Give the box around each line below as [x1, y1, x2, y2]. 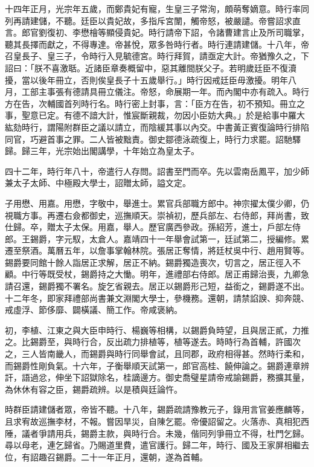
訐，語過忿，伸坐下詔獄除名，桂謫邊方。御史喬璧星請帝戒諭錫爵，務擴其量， [5, 371, 309, 384]
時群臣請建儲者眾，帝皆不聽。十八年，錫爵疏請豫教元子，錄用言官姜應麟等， [5, 403, 309, 416]
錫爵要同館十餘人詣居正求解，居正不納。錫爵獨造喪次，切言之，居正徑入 [5, 256, 292, 268]
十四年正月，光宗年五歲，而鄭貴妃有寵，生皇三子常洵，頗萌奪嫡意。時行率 [5, 2, 301, 14]
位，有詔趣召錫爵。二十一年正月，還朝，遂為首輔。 [5, 450, 208, 463]
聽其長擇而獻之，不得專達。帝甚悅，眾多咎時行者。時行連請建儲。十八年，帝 [5, 37, 309, 50]
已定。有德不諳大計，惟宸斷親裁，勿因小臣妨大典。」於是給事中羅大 [38, 109, 305, 121]
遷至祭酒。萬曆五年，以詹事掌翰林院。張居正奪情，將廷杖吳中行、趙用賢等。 [5, 244, 309, 257]
